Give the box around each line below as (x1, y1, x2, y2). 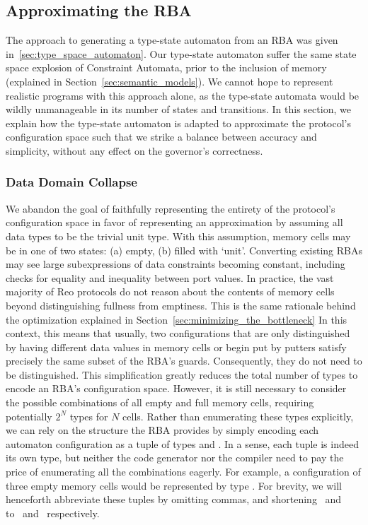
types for (69, 408, 108, 423)
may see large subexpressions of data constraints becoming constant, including (6, 256, 345, 271)
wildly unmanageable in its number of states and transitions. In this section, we (6, 102, 351, 117)
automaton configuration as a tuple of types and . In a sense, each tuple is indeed (6, 436, 359, 451)
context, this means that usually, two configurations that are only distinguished (6, 326, 350, 341)
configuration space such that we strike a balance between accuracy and (6, 129, 317, 144)
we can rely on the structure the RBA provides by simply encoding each (6, 423, 319, 437)
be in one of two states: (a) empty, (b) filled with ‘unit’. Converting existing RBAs (6, 242, 362, 257)
